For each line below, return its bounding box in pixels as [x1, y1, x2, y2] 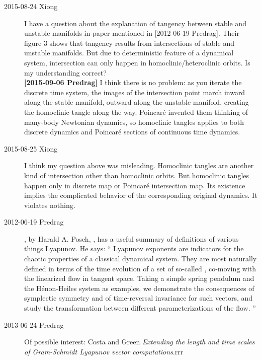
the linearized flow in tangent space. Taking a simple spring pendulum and [24, 273, 254, 283]
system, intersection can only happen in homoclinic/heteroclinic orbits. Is [24, 57, 250, 67]
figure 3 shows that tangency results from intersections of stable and [24, 37, 234, 48]
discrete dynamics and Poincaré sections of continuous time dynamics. [24, 126, 240, 137]
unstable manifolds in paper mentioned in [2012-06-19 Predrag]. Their [24, 28, 239, 38]
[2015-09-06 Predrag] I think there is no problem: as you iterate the [24, 77, 242, 88]
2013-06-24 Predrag [4, 319, 64, 330]
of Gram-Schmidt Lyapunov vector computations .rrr [24, 346, 184, 356]
